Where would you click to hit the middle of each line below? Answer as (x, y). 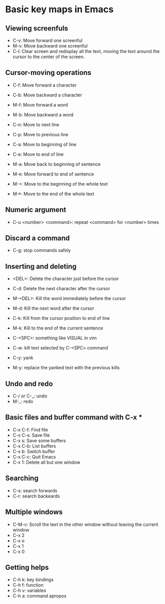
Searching (22, 478)
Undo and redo (29, 384)
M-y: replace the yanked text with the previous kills (66, 368)
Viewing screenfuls (37, 28)
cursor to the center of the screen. (48, 57)
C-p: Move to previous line (40, 134)
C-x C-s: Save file (31, 435)
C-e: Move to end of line (38, 154)
